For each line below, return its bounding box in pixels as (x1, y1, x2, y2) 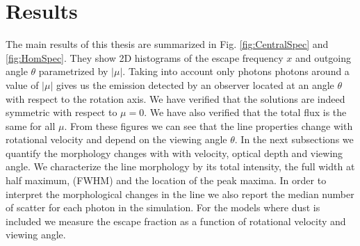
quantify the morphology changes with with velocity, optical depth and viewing (6, 145, 343, 160)
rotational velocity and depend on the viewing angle (6, 132, 227, 147)
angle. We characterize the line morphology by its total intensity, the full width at (6, 159, 355, 174)
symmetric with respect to (6, 105, 117, 120)
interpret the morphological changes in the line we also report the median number (6, 186, 354, 201)
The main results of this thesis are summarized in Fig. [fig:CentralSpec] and (6, 37, 329, 51)
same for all (6, 118, 56, 133)
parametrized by (38, 64, 108, 79)
